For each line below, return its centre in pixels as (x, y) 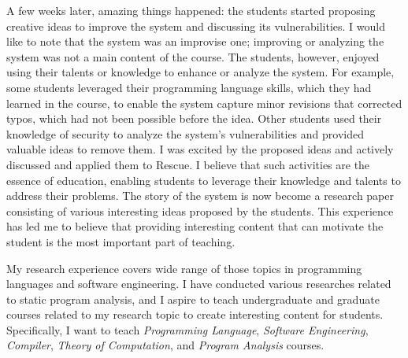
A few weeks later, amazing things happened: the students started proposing (191, 10)
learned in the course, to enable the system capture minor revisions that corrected (204, 103)
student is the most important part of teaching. (121, 241)
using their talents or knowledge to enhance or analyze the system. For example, (200, 72)
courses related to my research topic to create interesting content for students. (195, 314)
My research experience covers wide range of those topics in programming (184, 268)
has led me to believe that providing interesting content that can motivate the (195, 226)
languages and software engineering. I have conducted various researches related (199, 284)
